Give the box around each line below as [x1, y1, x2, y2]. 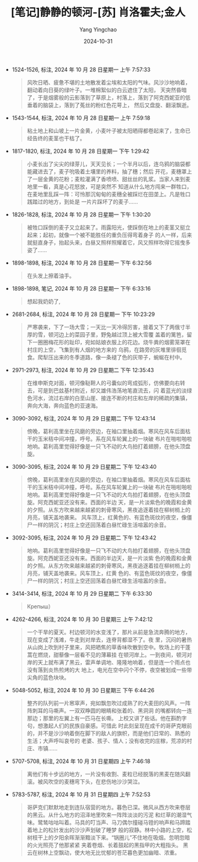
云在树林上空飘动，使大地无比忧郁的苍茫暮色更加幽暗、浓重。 [26, 849, 181, 856]
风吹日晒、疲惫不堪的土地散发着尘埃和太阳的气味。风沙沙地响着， [26, 79, 191, 86]
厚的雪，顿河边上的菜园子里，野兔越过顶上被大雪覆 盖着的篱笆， [26, 330, 187, 338]
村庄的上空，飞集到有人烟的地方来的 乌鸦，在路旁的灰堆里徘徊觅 [26, 346, 187, 353]
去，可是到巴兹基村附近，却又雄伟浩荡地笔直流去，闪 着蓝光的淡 [26, 387, 187, 394]
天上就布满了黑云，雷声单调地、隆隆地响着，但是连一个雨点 [37, 658, 185, 666]
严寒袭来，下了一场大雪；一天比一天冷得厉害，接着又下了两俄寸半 [26, 323, 191, 330]
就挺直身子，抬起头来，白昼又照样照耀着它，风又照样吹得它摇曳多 [26, 239, 191, 246]
